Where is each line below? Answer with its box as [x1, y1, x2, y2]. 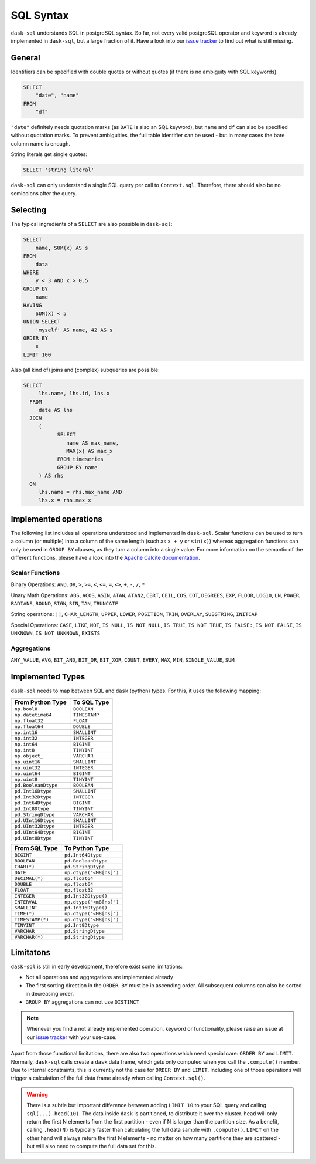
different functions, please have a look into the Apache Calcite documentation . [11, 554, 200, 561]
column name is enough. [11, 140, 70, 147]
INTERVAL [14, 898, 38, 905]
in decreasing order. [25, 990, 74, 997]
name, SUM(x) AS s [35, 244, 88, 251]
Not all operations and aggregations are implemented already [25, 974, 174, 981]
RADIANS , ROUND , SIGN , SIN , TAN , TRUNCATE [11, 600, 118, 607]
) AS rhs [38, 472, 64, 479]
